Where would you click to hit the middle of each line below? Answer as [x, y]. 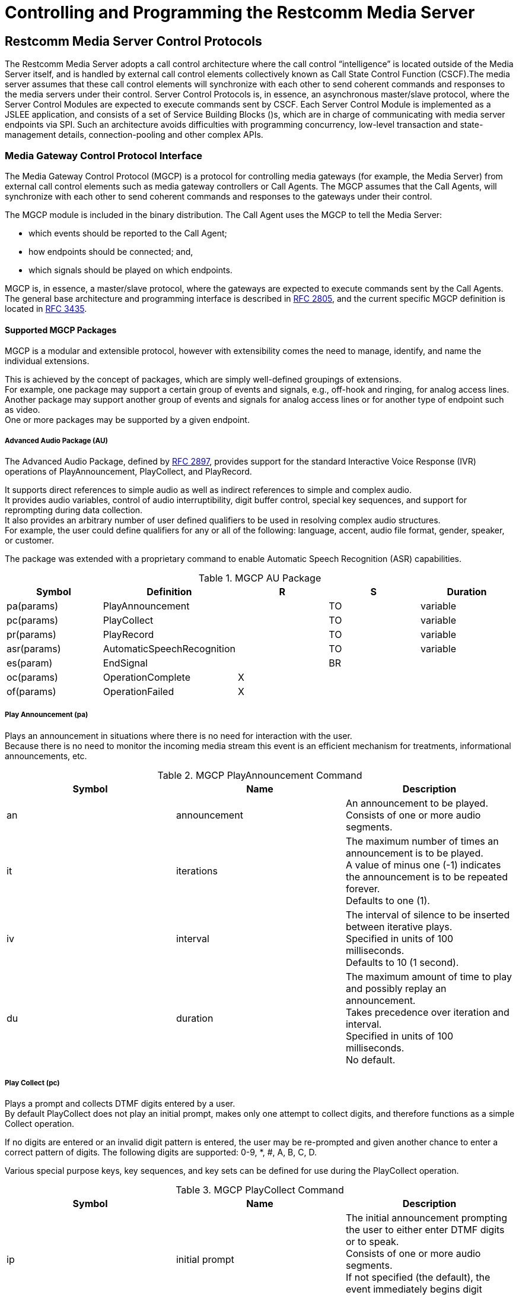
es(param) [30, 663]
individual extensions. [47, 361]
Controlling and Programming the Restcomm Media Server [240, 12]
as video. [23, 410]
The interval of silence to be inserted [428, 915]
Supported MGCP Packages [61, 330]
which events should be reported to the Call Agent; [128, 233]
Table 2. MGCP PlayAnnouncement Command [260, 775]
